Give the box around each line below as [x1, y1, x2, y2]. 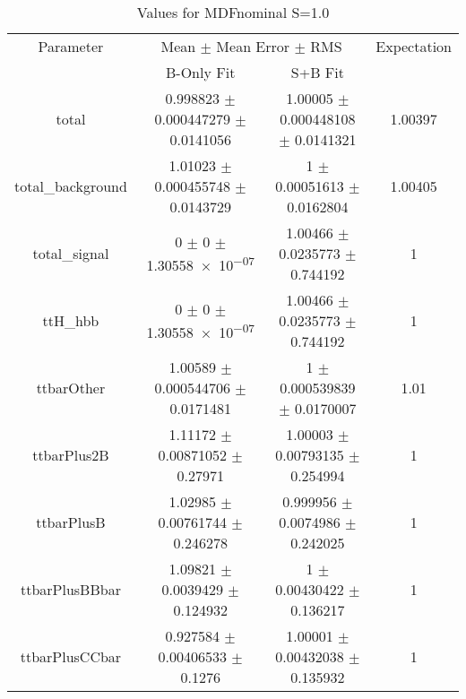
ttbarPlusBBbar [20, 579, 121, 600]
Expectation [375, 36, 452, 56]
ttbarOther [36, 377, 106, 398]
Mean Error [216, 36, 290, 56]
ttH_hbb [42, 310, 99, 331]
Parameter [38, 36, 104, 56]
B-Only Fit [166, 62, 236, 82]
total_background [14, 176, 127, 196]
